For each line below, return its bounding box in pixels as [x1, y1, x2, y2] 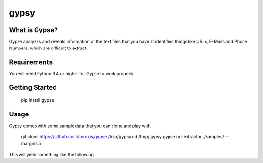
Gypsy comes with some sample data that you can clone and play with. [9, 123, 152, 129]
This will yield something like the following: [9, 151, 95, 157]
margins [21, 141, 38, 147]
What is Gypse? [9, 26, 58, 34]
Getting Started [9, 83, 57, 92]
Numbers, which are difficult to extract [9, 45, 87, 51]
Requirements [9, 58, 53, 66]
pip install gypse [21, 97, 55, 103]
